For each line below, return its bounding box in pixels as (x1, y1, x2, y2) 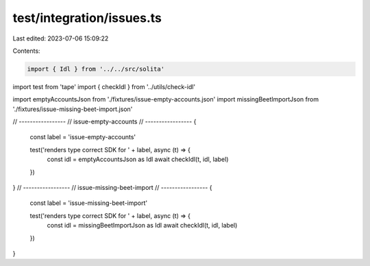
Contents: (12, 47, 40, 55)
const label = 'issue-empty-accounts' (29, 133, 136, 141)
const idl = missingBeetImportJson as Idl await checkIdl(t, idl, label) (47, 221, 238, 230)
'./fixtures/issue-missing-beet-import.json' (12, 105, 133, 113)
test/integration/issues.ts (12, 10, 162, 25)
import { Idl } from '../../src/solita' (27, 65, 164, 73)
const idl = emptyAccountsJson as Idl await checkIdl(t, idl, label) (47, 155, 229, 164)
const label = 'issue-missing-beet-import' (29, 199, 147, 207)
